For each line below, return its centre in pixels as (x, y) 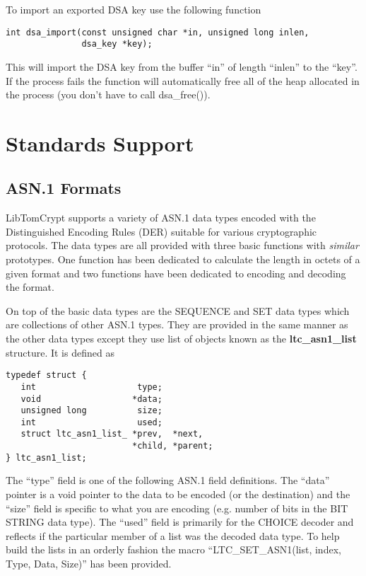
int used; (91, 422)
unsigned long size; (91, 411)
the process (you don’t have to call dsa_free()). (108, 94)
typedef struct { (46, 375)
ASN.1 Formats (64, 188)
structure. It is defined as (60, 352)
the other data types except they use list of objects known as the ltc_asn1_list (181, 339)
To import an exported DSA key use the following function (134, 9)
